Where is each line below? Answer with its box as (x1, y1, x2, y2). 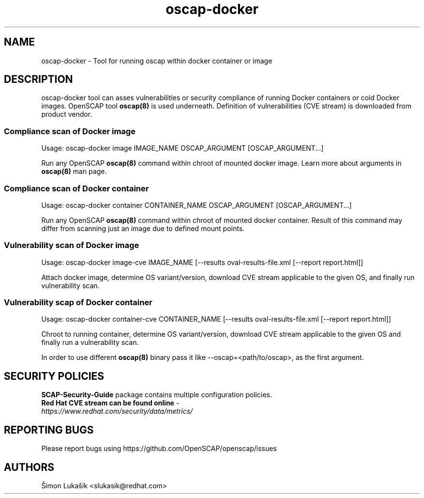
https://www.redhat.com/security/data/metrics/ (41, 407, 193, 416)
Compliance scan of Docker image (4, 126, 136, 136)
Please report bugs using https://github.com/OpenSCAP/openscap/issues (41, 444, 277, 453)
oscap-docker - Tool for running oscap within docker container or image (41, 56, 273, 65)
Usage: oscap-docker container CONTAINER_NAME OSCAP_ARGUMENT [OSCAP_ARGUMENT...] (41, 201, 352, 209)
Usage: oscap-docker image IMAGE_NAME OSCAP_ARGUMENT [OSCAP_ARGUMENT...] (41, 144, 324, 153)
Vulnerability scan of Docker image (4, 240, 139, 250)
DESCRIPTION (4, 73, 73, 86)
